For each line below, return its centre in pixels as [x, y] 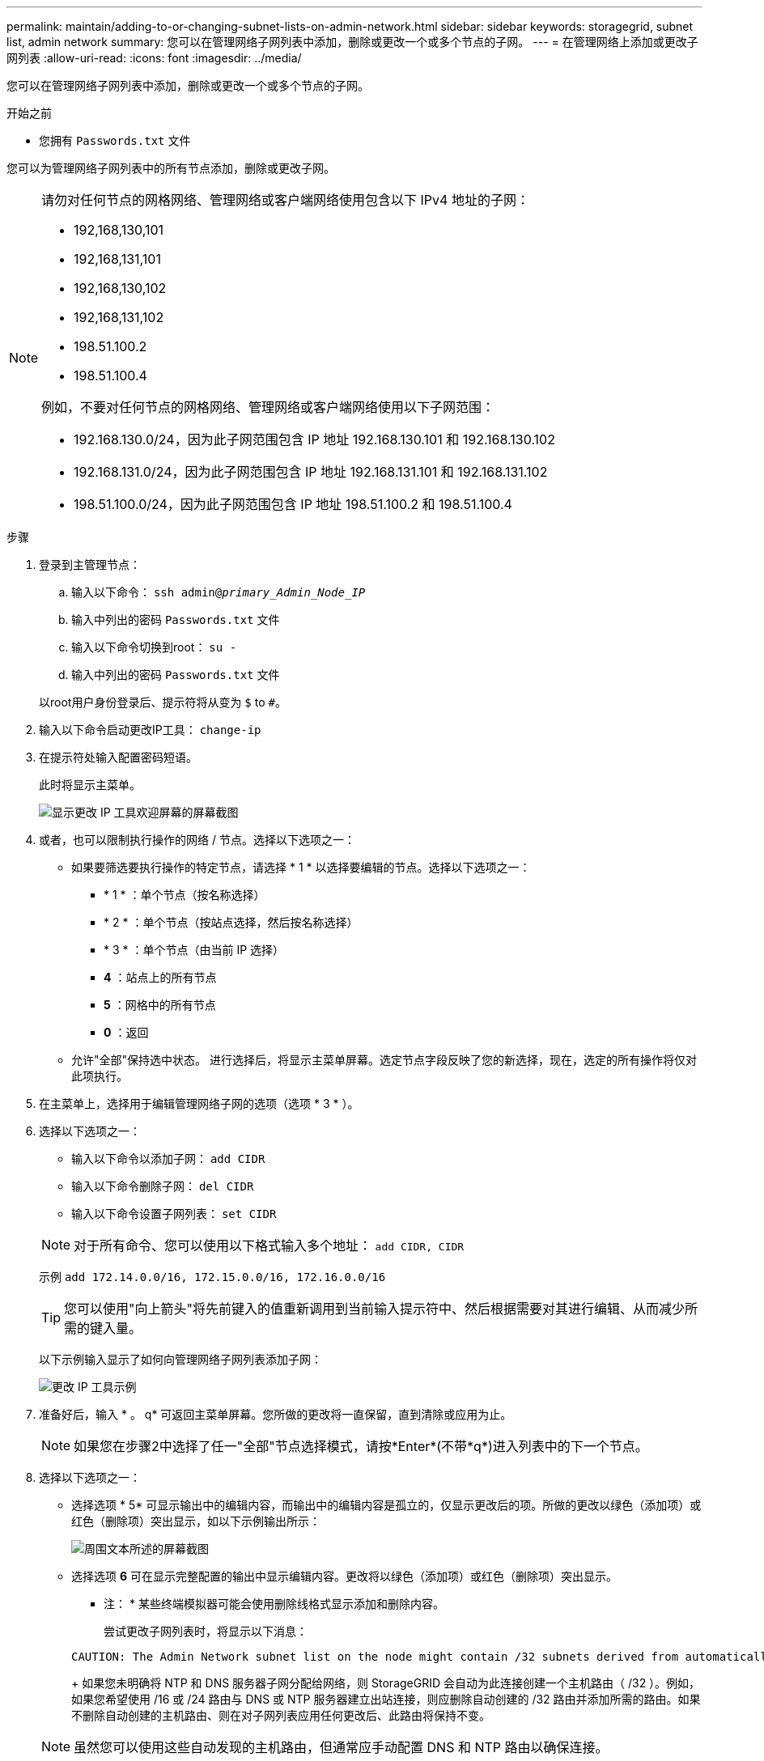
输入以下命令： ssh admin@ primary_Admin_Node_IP [219, 592]
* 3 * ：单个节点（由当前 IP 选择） [194, 950]
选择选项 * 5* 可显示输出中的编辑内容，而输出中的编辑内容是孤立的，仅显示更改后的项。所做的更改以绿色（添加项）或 [386, 1505]
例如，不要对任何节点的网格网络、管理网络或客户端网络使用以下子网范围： [268, 407]
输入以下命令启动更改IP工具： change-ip [150, 730]
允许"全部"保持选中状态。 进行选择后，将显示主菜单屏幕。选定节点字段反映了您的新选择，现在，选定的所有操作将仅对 [384, 1060]
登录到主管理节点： [90, 564]
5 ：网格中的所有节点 [160, 1005]
